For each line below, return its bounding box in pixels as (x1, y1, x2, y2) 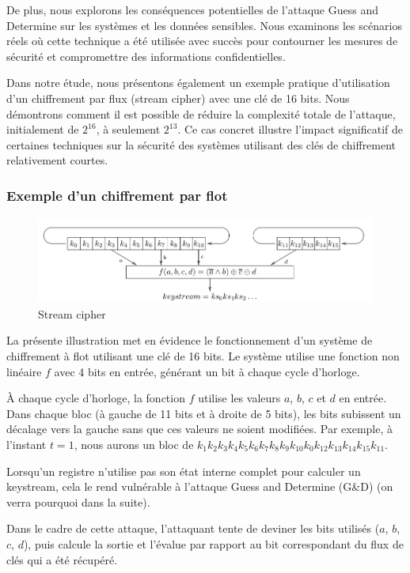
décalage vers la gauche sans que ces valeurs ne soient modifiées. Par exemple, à (6, 420, 393, 437)
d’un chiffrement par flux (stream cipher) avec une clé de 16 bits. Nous (6, 89, 350, 106)
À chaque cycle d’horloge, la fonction (6, 390, 185, 406)
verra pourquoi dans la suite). (6, 493, 150, 510)
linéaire (6, 363, 42, 379)
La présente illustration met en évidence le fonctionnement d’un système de (6, 332, 373, 349)
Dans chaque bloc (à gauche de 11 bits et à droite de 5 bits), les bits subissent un (6, 405, 401, 421)
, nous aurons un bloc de (74, 435, 194, 452)
